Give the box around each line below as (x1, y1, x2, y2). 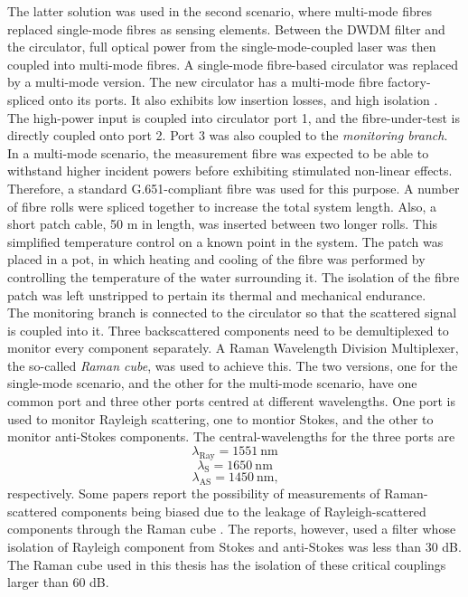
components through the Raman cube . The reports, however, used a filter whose (7, 519, 456, 538)
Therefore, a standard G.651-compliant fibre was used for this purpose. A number (7, 178, 460, 197)
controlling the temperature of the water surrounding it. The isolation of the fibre (7, 267, 460, 286)
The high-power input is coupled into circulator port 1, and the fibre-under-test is (7, 108, 461, 127)
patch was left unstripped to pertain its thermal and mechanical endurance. (7, 285, 426, 304)
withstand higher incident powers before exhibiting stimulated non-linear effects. (7, 161, 453, 180)
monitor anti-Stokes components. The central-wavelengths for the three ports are (7, 427, 455, 446)
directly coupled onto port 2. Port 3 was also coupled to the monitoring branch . (7, 126, 448, 145)
